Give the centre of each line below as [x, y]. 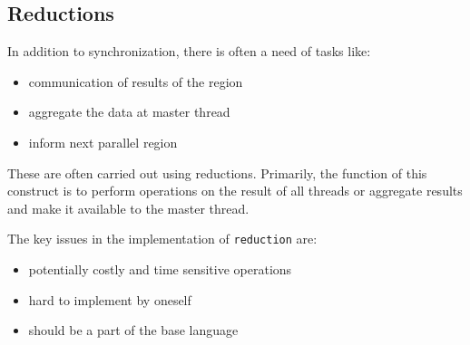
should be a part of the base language [133, 330]
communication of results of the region [136, 81]
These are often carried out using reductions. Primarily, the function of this [217, 172]
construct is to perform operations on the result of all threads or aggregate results [235, 191]
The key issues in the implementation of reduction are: [162, 239]
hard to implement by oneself [110, 299]
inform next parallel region [103, 142]
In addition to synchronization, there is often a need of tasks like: [189, 51]
